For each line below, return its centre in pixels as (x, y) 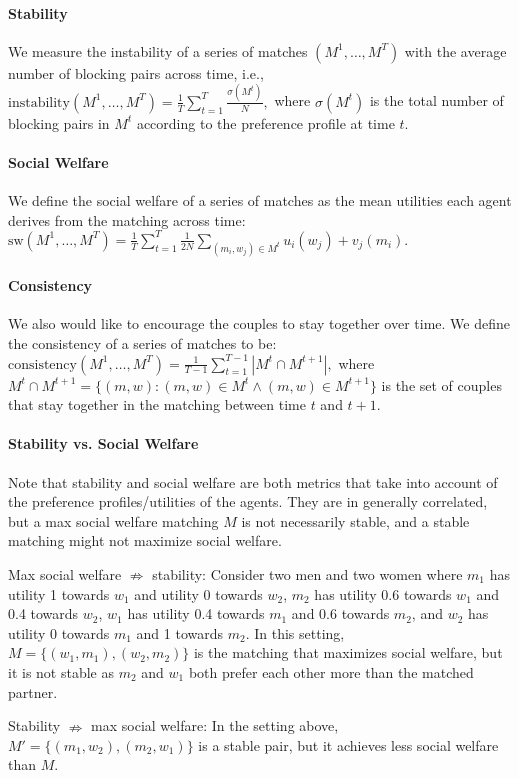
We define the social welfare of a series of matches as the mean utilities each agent (260, 200)
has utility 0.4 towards (196, 613)
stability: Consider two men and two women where (307, 573)
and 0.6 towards (340, 613)
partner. (33, 691)
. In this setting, (295, 632)
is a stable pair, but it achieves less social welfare (348, 744)
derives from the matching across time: (127, 219)
